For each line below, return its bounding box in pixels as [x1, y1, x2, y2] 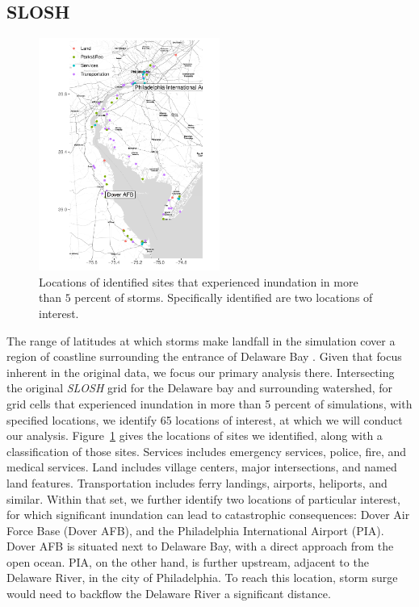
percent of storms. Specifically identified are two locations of [74, 289, 373, 306]
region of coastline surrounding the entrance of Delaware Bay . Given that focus [6, 348, 402, 365]
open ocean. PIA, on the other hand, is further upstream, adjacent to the [6, 553, 369, 570]
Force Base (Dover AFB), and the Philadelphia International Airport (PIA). [6, 521, 384, 538]
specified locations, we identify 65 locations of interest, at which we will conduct [6, 411, 403, 428]
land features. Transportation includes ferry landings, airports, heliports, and [6, 474, 388, 491]
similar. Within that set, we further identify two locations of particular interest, [6, 490, 400, 507]
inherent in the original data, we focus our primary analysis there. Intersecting [6, 363, 395, 380]
